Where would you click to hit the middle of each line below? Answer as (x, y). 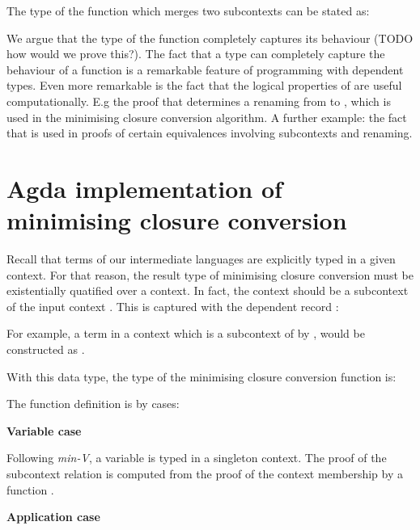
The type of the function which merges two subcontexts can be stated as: (188, 11)
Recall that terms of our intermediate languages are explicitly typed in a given (201, 259)
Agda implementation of (144, 188)
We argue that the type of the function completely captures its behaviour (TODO (210, 38)
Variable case (44, 430)
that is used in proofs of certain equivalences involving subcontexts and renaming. (210, 133)
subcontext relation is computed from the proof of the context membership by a (205, 473)
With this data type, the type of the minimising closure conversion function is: (202, 376)
